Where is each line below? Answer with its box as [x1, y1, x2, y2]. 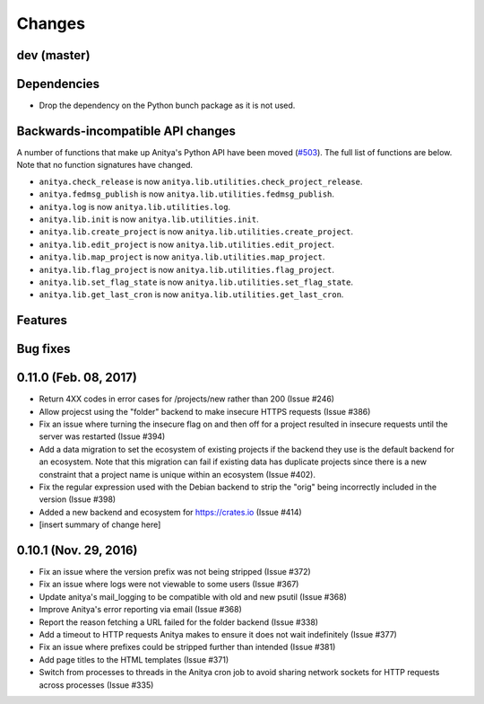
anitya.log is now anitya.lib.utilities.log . [39, 201, 231, 212]
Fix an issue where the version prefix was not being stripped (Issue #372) [39, 567, 311, 577]
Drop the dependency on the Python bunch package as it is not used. [39, 100, 296, 111]
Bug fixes [16, 341, 71, 356]
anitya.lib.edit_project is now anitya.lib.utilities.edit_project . [39, 239, 335, 250]
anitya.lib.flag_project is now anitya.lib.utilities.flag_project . [39, 264, 335, 275]
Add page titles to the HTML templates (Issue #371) [39, 654, 229, 664]
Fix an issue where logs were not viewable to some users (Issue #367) [39, 579, 299, 590]
